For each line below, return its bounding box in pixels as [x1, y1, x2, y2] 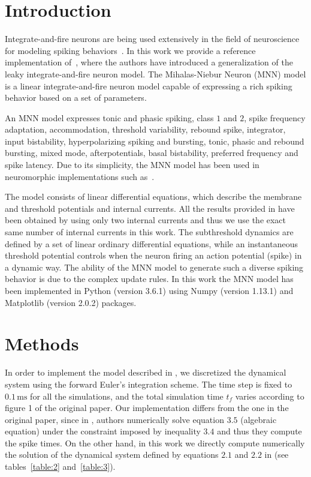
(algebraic [240, 413, 277, 425]
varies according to [235, 389, 304, 402]
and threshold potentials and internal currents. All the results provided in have [5, 202, 295, 214]
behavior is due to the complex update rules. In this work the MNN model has [5, 272, 294, 285]
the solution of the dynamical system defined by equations [5, 448, 219, 461]
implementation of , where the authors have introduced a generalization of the [5, 56, 293, 68]
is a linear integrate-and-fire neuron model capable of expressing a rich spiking [5, 79, 292, 92]
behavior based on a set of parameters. [5, 91, 147, 104]
